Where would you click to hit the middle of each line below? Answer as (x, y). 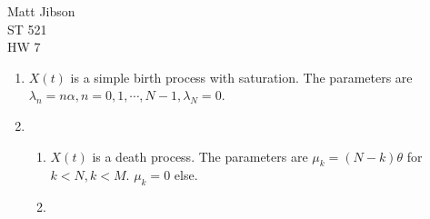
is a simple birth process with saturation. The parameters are (241, 77)
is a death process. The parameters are (200, 156)
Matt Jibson (41, 11)
